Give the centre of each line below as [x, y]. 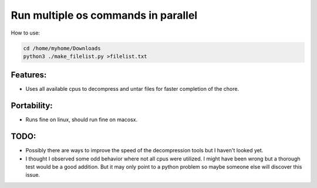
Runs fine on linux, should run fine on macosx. [82, 119]
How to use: [26, 33]
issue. [33, 175]
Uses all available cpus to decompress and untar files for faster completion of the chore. [132, 89]
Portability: [32, 106]
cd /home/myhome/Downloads [62, 48]
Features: [29, 75]
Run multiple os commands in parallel [104, 15]
